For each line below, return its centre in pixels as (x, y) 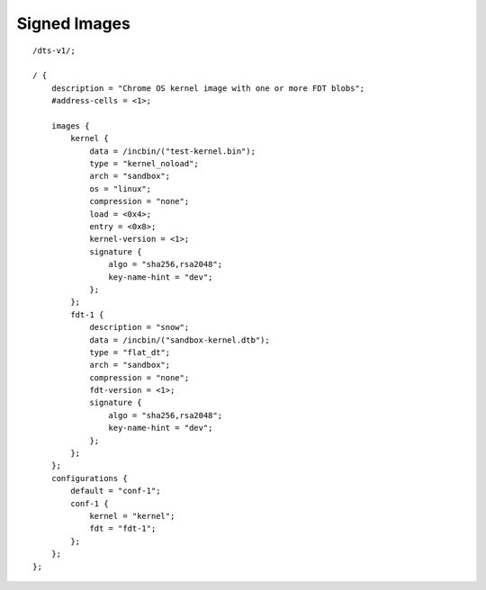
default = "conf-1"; (116, 491)
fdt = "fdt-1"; (123, 529)
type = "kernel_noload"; (144, 164)
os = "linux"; (121, 188)
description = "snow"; (139, 327)
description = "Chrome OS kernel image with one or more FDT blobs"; (208, 88)
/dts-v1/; (54, 50)
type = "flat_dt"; (130, 352)
